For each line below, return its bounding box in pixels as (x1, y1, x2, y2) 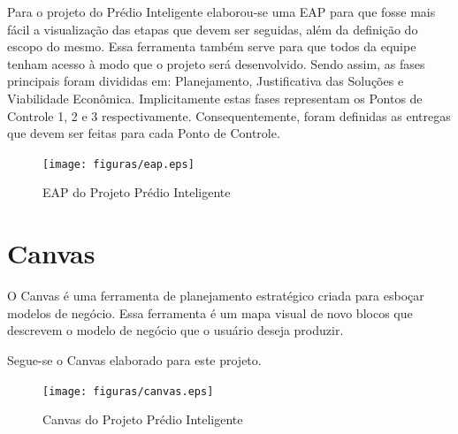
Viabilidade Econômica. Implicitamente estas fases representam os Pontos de (7, 88, 423, 107)
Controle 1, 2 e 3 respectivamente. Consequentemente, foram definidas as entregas (7, 106, 451, 125)
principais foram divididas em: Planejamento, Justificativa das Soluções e (7, 72, 404, 90)
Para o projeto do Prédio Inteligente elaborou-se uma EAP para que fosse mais (7, 3, 436, 20)
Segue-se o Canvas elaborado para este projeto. (7, 350, 262, 369)
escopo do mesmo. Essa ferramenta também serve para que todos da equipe (7, 37, 416, 56)
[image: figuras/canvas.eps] (42, 385, 214, 398)
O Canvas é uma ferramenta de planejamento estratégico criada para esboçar (7, 286, 424, 305)
